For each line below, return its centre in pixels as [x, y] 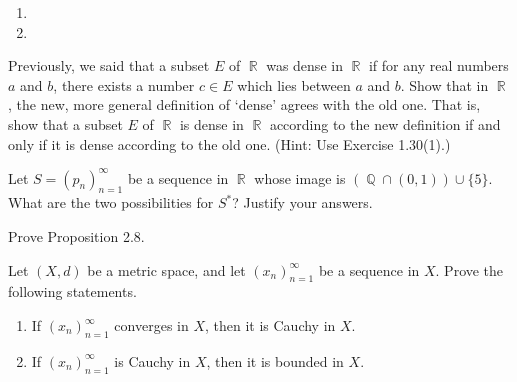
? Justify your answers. [302, 202]
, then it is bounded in [275, 360]
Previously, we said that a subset [109, 65]
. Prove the [469, 269]
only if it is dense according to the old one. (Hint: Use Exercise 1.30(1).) [229, 143]
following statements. [72, 291]
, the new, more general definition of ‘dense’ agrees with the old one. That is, [244, 104]
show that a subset [65, 123]
